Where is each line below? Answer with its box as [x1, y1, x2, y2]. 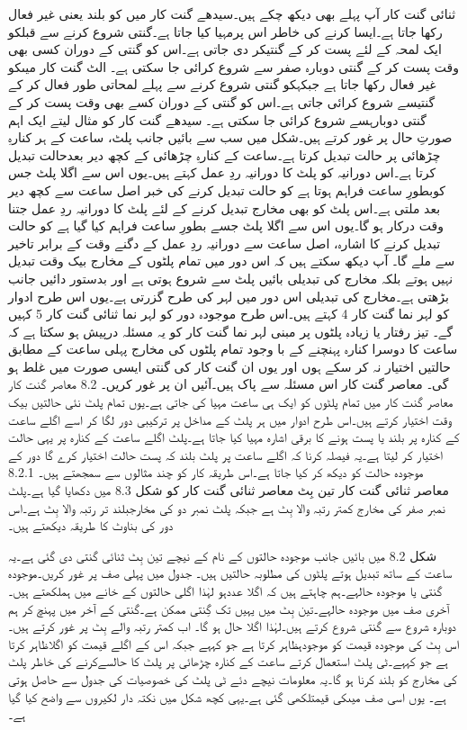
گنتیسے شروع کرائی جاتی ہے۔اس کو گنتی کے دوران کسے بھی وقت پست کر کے [8, 92, 436, 111]
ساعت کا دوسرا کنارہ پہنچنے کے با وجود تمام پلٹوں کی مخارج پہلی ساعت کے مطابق [8, 339, 458, 358]
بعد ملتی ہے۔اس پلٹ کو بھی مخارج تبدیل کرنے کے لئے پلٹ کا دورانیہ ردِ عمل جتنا [8, 198, 441, 217]
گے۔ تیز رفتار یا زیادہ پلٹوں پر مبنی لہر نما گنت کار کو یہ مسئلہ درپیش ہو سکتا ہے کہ [8, 321, 454, 340]
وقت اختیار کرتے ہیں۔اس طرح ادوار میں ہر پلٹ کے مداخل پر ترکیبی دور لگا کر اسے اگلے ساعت [8, 410, 452, 428]
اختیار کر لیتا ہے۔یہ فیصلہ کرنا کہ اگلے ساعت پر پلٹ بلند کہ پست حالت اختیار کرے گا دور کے [8, 445, 443, 464]
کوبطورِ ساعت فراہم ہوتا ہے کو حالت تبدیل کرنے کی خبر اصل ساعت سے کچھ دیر [8, 180, 446, 199]
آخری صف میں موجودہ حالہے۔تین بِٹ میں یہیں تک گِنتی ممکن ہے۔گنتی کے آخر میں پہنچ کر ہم [8, 599, 450, 617]
